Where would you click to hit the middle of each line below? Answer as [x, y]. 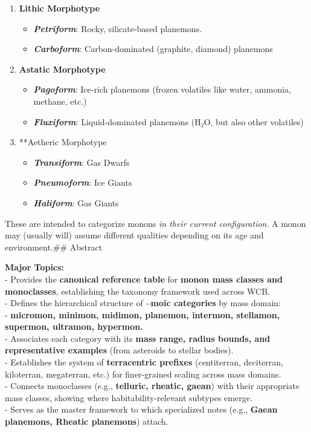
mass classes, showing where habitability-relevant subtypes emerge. [129, 397]
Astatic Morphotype [62, 69]
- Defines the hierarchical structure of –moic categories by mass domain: [143, 303]
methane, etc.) [60, 101]
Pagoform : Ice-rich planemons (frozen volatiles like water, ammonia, [162, 89]
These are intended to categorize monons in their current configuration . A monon [155, 223]
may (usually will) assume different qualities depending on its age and [134, 235]
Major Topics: [34, 267]
